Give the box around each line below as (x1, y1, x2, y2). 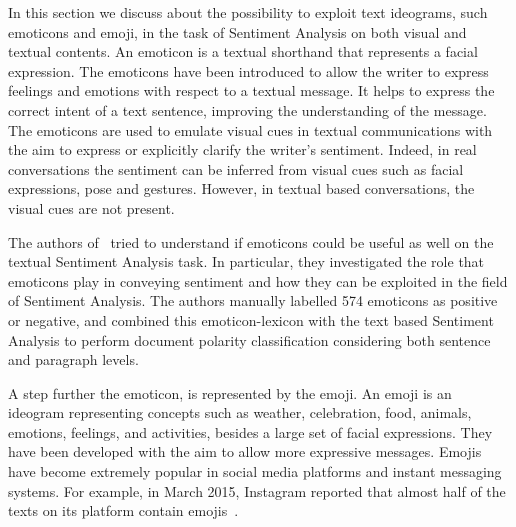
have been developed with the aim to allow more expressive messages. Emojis (8, 441, 482, 462)
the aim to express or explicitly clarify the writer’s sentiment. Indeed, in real (8, 139, 477, 160)
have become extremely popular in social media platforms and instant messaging (8, 461, 502, 482)
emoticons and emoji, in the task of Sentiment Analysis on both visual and (8, 21, 467, 42)
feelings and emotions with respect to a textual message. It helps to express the (8, 80, 495, 101)
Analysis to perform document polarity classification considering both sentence (8, 329, 491, 350)
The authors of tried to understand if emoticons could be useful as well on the (8, 231, 494, 252)
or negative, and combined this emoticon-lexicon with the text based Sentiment (8, 309, 494, 330)
